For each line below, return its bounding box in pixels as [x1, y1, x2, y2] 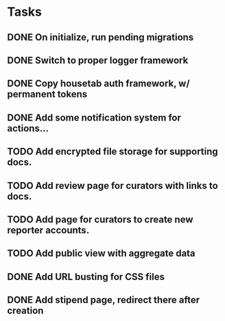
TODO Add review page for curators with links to [7, 179, 218, 192]
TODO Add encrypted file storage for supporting [7, 146, 218, 157]
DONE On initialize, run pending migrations [7, 31, 194, 43]
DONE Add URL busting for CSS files [7, 271, 165, 283]
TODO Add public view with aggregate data [7, 248, 196, 259]
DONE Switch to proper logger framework [7, 54, 189, 66]
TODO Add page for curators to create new [7, 214, 193, 225]
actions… [7, 123, 49, 134]
